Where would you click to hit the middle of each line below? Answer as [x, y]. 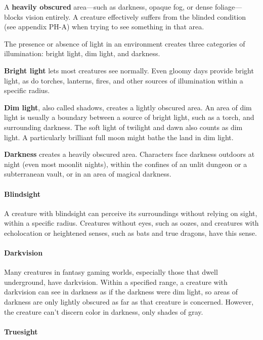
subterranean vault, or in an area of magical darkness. [88, 174]
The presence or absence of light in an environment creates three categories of [125, 43]
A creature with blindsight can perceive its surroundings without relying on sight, [131, 213]
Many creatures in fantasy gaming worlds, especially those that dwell [111, 272]
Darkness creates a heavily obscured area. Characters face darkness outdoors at [129, 154]
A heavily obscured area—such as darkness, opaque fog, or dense [108, 7]
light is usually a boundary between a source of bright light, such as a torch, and [129, 117]
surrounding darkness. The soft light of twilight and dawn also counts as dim [123, 127]
